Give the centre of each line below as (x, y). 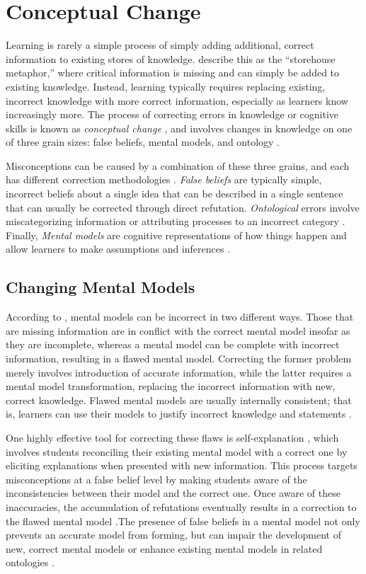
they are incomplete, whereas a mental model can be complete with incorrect (173, 344)
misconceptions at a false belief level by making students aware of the (156, 479)
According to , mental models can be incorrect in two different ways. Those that (180, 317)
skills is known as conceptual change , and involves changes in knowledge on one (179, 128)
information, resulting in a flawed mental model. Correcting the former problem (179, 358)
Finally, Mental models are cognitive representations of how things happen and (176, 235)
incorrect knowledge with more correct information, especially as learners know (177, 100)
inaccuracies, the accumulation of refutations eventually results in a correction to (181, 506)
